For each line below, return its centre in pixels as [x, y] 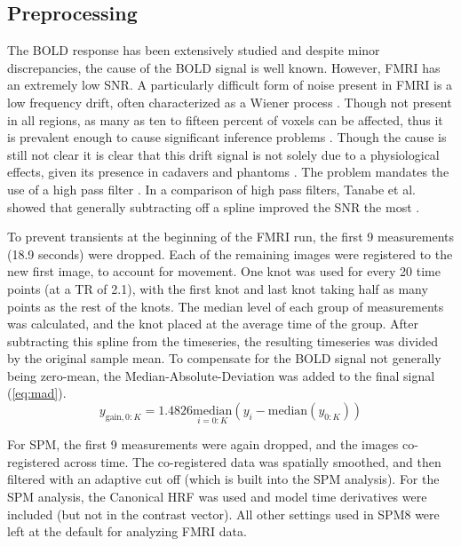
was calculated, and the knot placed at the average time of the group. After [213, 324]
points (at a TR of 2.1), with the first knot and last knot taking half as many [218, 288]
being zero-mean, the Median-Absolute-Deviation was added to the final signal [221, 375]
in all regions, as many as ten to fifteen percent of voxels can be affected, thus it [225, 119]
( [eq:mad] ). [37, 393]
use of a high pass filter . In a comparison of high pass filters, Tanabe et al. [211, 189]
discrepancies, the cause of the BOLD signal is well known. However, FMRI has [224, 67]
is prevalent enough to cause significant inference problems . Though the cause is [227, 137]
